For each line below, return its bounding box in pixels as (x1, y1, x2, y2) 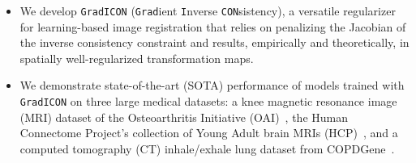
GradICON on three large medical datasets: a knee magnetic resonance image (19, 93, 397, 110)
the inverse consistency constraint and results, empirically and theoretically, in (19, 34, 410, 51)
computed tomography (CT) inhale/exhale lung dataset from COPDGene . (19, 140, 395, 157)
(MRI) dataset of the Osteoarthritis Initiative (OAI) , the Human (19, 108, 348, 125)
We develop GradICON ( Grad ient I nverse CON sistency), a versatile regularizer (19, 2, 396, 19)
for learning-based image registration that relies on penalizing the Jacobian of (19, 18, 406, 35)
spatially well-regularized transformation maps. (19, 49, 254, 66)
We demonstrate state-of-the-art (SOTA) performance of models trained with (19, 77, 405, 94)
